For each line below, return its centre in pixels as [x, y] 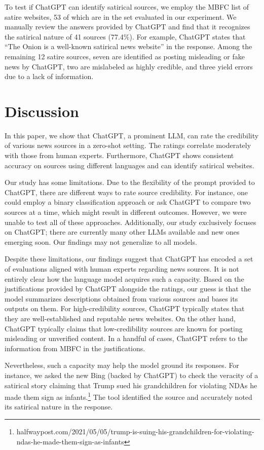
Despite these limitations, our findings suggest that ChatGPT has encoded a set [129, 259]
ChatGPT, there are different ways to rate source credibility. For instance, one [126, 192]
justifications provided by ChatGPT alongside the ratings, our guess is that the [128, 289]
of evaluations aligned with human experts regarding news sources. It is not [122, 269]
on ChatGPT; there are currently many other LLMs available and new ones [122, 232]
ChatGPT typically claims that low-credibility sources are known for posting [124, 328]
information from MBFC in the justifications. [75, 348]
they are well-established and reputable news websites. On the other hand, [120, 318]
